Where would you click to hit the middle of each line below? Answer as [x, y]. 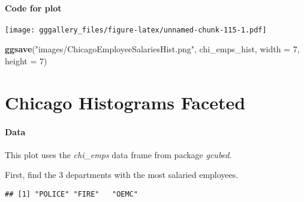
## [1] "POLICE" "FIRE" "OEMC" [71, 194]
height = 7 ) [26, 61]
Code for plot [33, 8]
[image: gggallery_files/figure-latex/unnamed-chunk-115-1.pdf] [136, 30]
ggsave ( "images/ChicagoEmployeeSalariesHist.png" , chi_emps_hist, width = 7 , [152, 49]
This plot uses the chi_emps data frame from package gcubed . [118, 154]
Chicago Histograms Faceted [125, 102]
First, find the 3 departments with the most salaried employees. [122, 175]
